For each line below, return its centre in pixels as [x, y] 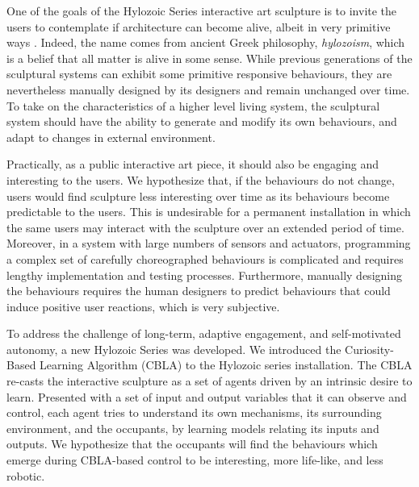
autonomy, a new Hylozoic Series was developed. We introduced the [174, 349]
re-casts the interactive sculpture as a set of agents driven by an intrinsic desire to [209, 381]
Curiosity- [369, 349]
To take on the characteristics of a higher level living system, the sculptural [193, 105]
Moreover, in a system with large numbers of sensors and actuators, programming [209, 243]
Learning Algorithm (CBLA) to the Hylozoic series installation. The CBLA [226, 365]
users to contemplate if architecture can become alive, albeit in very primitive [199, 26]
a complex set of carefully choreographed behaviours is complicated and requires [205, 258]
